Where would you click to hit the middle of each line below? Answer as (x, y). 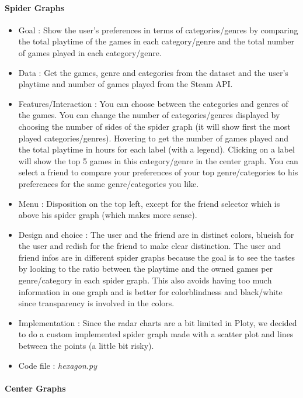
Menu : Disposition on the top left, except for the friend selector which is (149, 203)
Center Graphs (35, 388)
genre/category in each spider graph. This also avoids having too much (145, 280)
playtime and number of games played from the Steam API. (126, 84)
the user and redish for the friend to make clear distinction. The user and (150, 246)
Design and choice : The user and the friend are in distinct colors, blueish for (156, 234)
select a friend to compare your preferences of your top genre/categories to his (158, 172)
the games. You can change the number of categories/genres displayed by (149, 115)
